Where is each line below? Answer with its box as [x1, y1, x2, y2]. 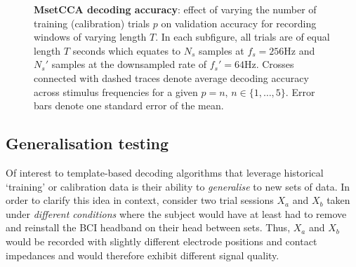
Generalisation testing [6, 132, 169, 154]
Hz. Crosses [244, 57, 294, 71]
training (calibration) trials [34, 15, 150, 30]
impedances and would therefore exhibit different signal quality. [6, 247, 279, 262]
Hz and [284, 43, 315, 57]
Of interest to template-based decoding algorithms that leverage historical [6, 165, 324, 179]
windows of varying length [34, 29, 147, 44]
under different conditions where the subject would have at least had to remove [6, 206, 347, 221]
